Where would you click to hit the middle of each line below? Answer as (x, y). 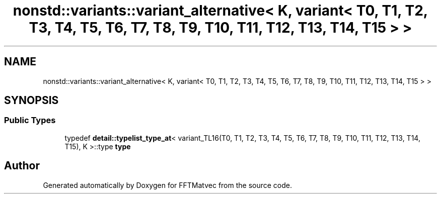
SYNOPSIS (31, 101)
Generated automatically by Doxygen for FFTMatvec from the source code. (168, 185)
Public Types (30, 120)
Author (22, 166)
